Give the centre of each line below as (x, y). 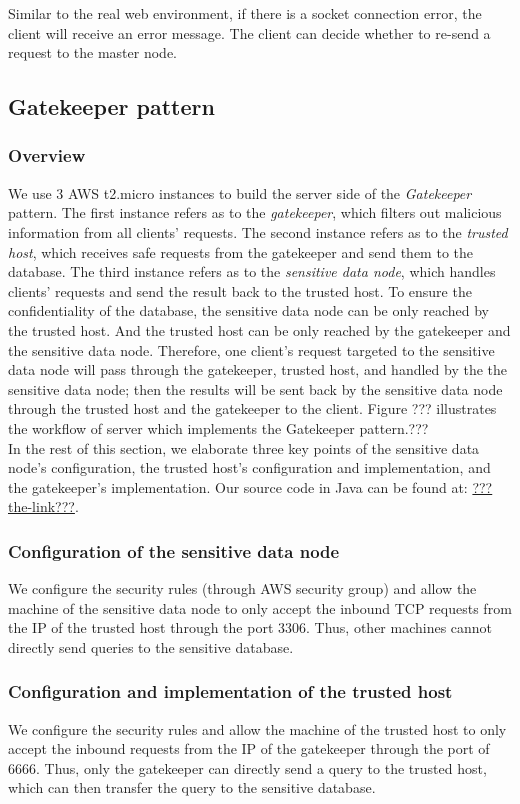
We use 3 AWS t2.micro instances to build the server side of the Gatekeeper (240, 192)
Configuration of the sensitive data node (174, 550)
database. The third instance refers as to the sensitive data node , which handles (252, 271)
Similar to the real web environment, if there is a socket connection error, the (245, 13)
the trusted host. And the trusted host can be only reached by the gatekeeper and (259, 329)
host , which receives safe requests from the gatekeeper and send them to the (240, 251)
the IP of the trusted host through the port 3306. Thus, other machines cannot (250, 627)
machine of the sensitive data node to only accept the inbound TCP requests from (260, 607)
